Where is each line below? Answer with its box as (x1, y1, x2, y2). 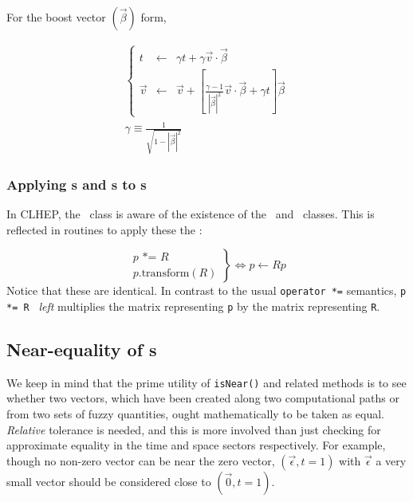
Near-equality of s (6, 336, 157, 361)
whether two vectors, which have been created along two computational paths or (6, 390, 399, 406)
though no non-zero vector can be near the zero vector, (6, 452, 275, 469)
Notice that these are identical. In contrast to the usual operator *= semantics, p (6, 282, 407, 299)
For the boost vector (6, 9, 106, 25)
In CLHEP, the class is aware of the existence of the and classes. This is (6, 206, 375, 222)
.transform (138, 268, 190, 280)
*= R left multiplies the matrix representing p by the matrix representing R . (6, 297, 380, 314)
